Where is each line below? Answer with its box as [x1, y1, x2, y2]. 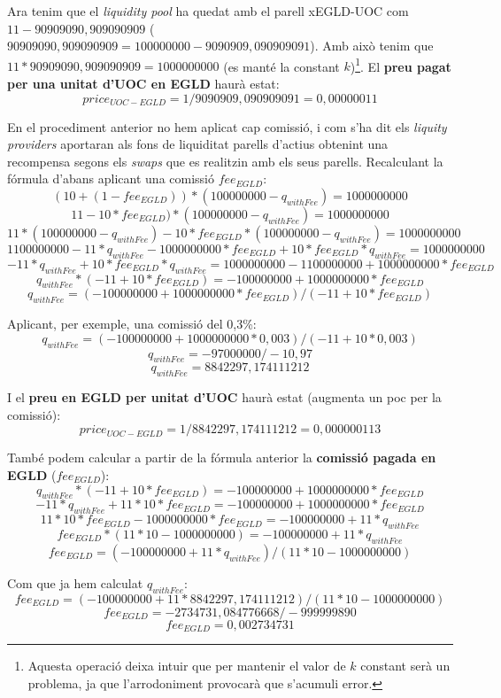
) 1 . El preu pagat [350, 54, 451, 75]
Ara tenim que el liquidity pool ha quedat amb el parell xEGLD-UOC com [7, 2, 409, 19]
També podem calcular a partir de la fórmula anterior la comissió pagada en [7, 448, 436, 467]
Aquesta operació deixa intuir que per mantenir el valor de [27, 655, 346, 674]
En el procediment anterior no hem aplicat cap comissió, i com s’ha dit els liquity [7, 117, 447, 136]
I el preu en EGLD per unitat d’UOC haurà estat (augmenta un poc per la [7, 388, 442, 407]
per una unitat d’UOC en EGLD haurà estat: [7, 74, 280, 93]
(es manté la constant [223, 57, 340, 75]
